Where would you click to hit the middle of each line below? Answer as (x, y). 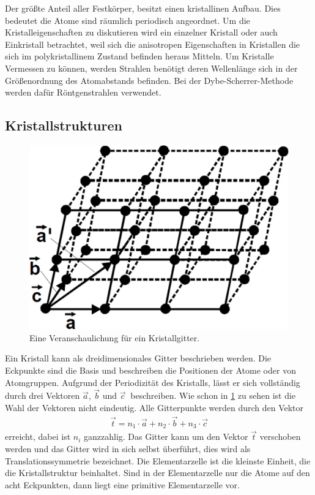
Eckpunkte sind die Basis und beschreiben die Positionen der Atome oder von (150, 370)
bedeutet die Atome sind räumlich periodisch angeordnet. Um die (128, 20)
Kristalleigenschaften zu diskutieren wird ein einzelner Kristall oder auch (141, 32)
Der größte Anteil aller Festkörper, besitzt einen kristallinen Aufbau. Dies (143, 8)
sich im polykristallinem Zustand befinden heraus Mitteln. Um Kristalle (139, 56)
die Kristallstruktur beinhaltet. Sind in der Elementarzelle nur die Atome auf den (157, 473)
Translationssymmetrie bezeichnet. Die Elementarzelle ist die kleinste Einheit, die (158, 460)
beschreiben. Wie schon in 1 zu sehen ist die (213, 395)
